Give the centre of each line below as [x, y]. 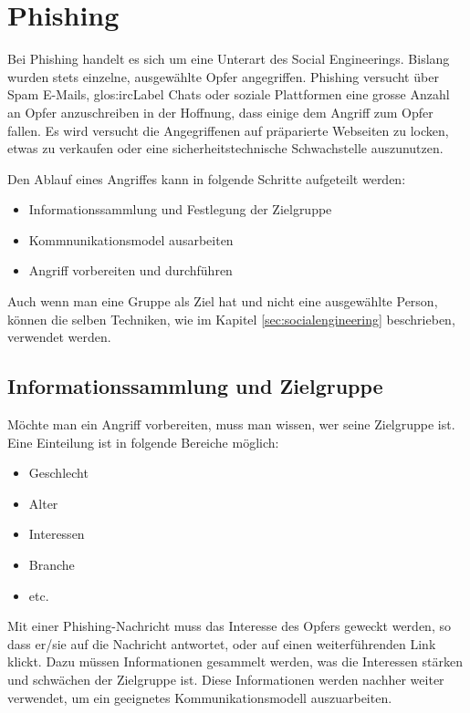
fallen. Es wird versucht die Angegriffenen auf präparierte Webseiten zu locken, [228, 130]
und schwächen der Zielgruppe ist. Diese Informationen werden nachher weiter [226, 679]
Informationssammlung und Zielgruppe [195, 386]
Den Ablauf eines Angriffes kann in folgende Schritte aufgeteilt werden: [207, 178]
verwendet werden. [59, 337]
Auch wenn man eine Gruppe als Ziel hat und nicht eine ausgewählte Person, [223, 301]
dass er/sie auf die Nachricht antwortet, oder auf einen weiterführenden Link [222, 643]
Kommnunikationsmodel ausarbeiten [131, 239]
